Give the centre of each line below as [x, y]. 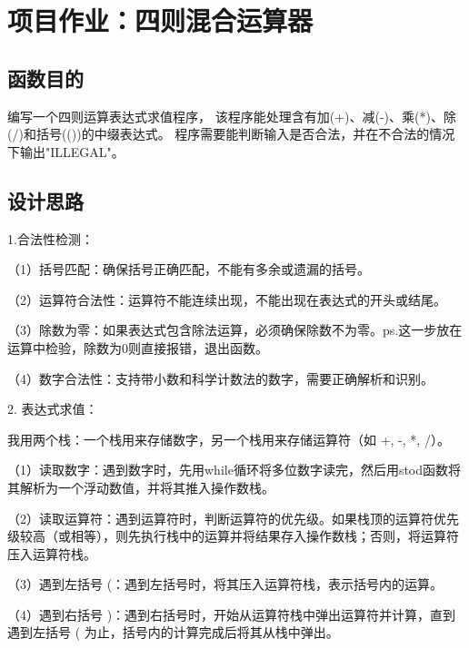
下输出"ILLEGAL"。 [66, 151]
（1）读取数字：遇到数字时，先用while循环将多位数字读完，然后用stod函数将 [234, 470]
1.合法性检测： [50, 238]
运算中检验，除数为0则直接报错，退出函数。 [138, 347]
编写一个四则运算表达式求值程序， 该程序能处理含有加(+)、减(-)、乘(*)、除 [232, 116]
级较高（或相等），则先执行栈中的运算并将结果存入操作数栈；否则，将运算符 [233, 536]
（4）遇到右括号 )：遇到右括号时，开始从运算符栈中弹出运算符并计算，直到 [232, 614]
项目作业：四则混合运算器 [160, 20]
